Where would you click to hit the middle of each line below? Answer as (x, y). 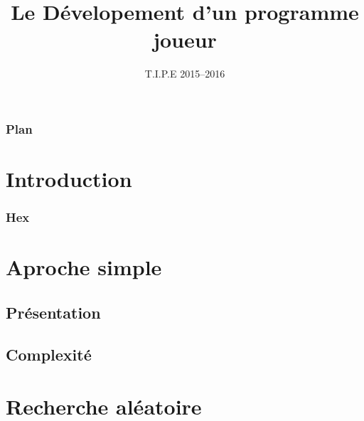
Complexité (49, 354)
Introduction (69, 179)
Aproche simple (84, 267)
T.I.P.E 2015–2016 (185, 74)
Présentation (53, 312)
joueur (185, 39)
